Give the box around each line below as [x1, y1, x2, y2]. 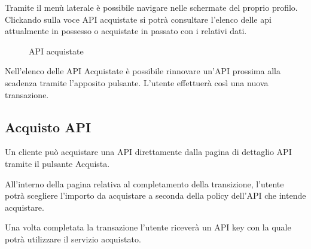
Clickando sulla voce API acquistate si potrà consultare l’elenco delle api [5, 13, 272, 25]
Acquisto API [5, 117, 92, 136]
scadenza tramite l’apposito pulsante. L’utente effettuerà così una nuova [5, 76, 269, 89]
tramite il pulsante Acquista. [5, 157, 110, 169]
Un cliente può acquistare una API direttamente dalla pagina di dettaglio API [5, 145, 292, 158]
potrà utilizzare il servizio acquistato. [5, 232, 141, 245]
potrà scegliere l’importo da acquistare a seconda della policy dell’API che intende [5, 189, 306, 202]
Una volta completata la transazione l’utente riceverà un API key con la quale [5, 221, 291, 233]
